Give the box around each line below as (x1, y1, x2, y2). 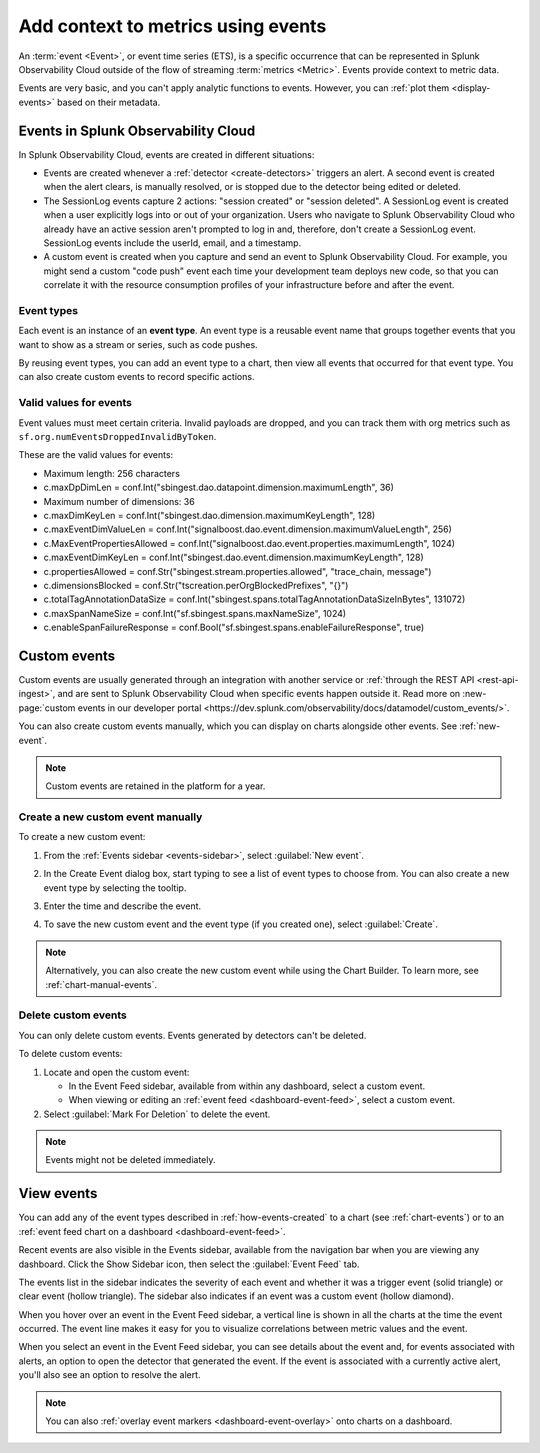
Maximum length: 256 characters (43, 467, 180, 479)
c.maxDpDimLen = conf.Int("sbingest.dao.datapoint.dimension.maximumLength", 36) (43, 481, 395, 494)
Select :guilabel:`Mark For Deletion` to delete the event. (43, 1108, 271, 1120)
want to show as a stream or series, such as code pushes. (18, 338, 259, 350)
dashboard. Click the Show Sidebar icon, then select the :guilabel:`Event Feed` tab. (18, 1258, 360, 1270)
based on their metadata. (56, 96, 161, 108)
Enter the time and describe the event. (43, 900, 202, 912)
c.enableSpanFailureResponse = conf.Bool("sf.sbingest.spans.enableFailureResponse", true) (43, 621, 425, 634)
